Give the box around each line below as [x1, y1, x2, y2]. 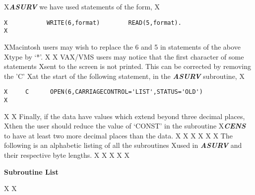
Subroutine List [4, 166, 59, 177]
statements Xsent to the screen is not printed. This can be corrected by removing [4, 61, 251, 71]
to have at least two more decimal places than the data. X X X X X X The [4, 130, 233, 140]
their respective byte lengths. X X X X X [4, 149, 129, 160]
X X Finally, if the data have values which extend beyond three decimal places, [4, 111, 245, 121]
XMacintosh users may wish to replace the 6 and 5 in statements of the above [4, 41, 241, 52]
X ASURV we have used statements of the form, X [4, 1, 160, 11]
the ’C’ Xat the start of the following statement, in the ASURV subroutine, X [4, 70, 245, 81]
